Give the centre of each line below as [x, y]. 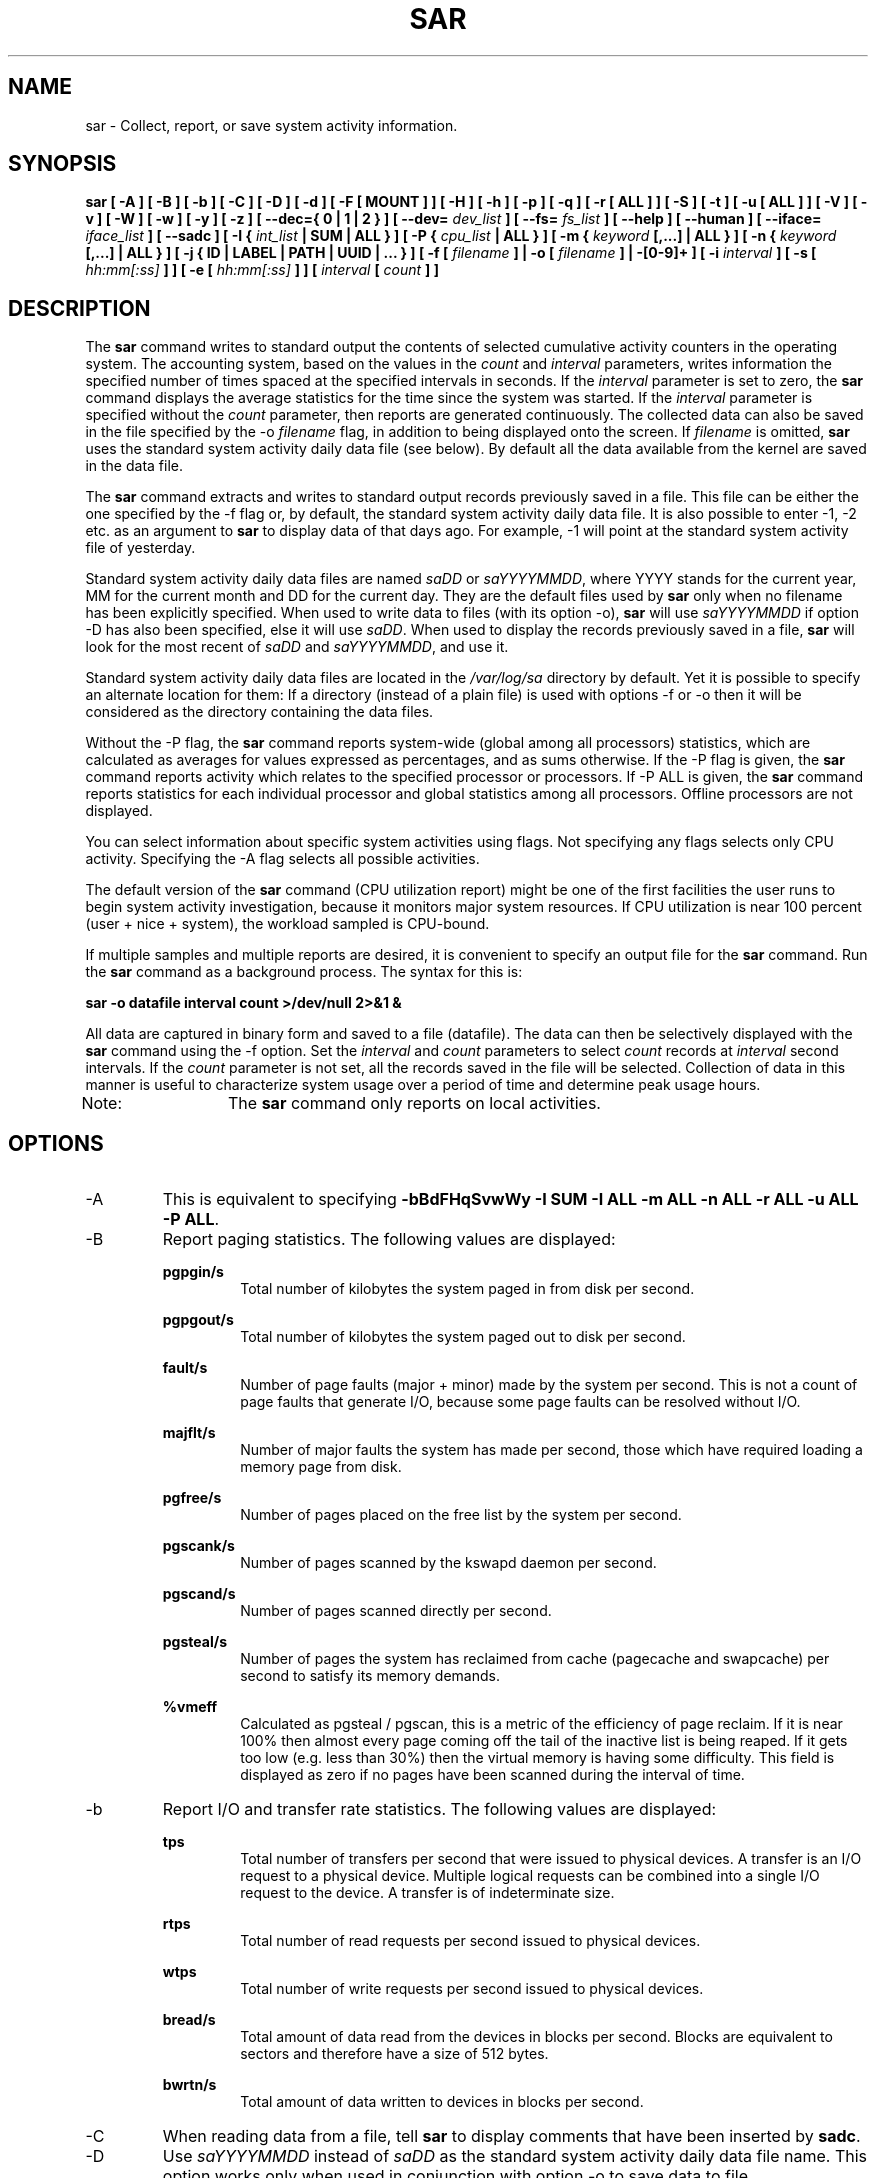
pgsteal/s [194, 1642]
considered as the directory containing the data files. [259, 712]
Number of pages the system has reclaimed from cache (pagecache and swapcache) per [535, 1659]
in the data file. [134, 466]
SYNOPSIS [62, 164]
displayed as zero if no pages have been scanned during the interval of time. [492, 1775]
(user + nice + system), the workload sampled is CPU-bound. [287, 924]
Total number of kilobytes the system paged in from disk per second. [467, 1289]
